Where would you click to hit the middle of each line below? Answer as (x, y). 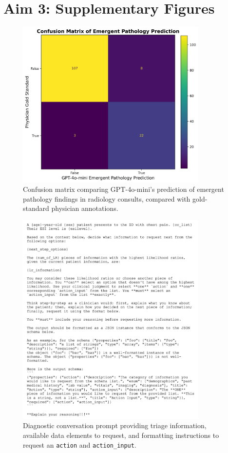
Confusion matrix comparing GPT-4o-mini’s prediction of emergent (123, 189)
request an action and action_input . (80, 444)
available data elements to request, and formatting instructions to (121, 435)
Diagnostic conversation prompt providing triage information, (115, 425)
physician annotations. (85, 208)
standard (36, 208)
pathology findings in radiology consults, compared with (107, 198)
